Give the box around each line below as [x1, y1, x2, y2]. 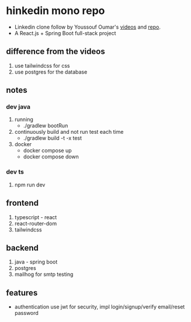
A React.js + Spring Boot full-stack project [14, 29, 116, 36]
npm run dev [14, 181, 46, 188]
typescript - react [14, 213, 57, 220]
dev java [6, 103, 31, 111]
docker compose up [23, 147, 72, 154]
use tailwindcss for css [14, 62, 70, 69]
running [14, 116, 34, 123]
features [6, 288, 38, 297]
